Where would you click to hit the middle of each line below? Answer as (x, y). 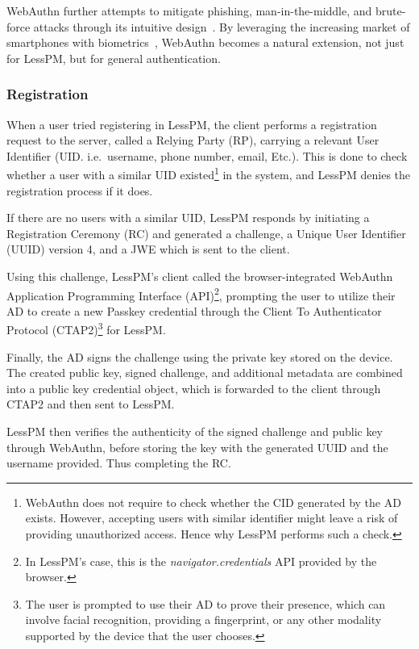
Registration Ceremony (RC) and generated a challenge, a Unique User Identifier (206, 233)
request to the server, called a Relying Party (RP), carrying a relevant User (193, 140)
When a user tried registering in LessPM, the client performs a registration (192, 124)
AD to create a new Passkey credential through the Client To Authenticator (194, 310)
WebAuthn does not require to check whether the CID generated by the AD (213, 502)
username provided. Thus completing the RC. (119, 463)
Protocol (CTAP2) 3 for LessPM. (86, 329)
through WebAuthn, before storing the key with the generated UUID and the (197, 447)
